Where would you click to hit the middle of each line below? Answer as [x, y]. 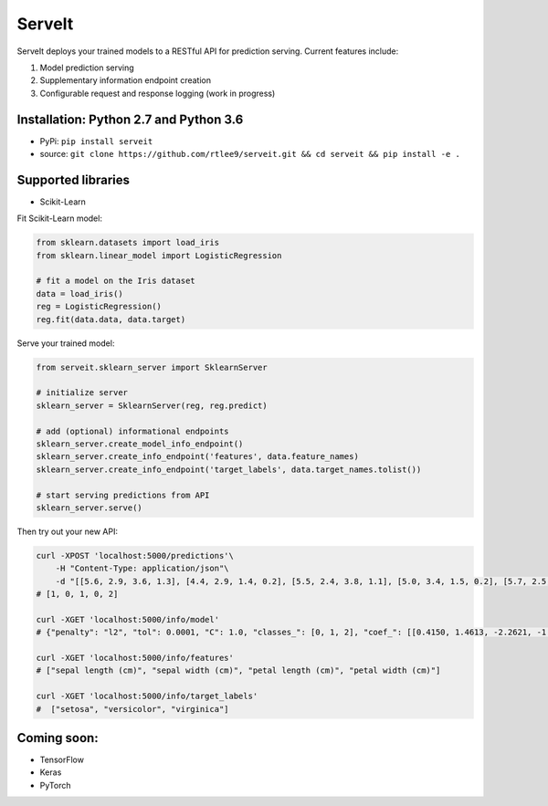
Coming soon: [58, 738]
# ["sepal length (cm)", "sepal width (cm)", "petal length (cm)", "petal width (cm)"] [238, 670]
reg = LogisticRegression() [99, 307]
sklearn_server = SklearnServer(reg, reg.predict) [152, 405]
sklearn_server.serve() [90, 508]
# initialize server [82, 393]
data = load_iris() [79, 293]
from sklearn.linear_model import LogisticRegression [159, 255]
